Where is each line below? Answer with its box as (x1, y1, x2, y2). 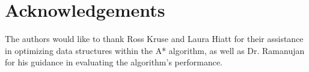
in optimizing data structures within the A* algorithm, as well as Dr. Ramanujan (5, 44, 305, 56)
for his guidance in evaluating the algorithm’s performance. (5, 56, 223, 68)
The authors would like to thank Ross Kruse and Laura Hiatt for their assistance (5, 32, 304, 45)
